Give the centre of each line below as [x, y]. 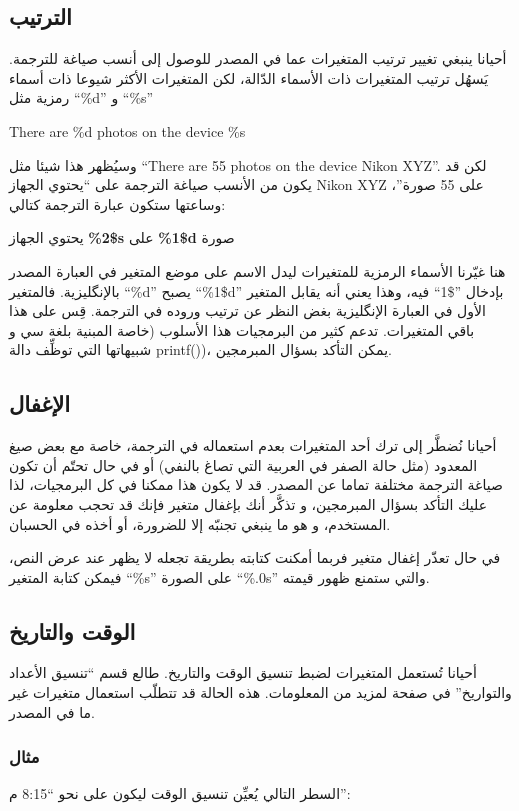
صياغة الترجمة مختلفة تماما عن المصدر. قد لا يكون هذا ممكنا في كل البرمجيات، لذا [256, 484]
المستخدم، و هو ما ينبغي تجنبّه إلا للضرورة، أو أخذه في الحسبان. [200, 523]
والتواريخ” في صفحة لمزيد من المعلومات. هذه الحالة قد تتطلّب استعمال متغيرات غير [260, 692]
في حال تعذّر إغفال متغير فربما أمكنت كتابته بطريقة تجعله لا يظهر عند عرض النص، [255, 557]
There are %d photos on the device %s [127, 130]
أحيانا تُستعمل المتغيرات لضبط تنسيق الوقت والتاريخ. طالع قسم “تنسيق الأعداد [243, 672]
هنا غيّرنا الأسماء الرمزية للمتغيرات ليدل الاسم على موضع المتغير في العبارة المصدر [257, 270]
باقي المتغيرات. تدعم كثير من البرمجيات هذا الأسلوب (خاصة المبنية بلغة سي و [242, 329]
